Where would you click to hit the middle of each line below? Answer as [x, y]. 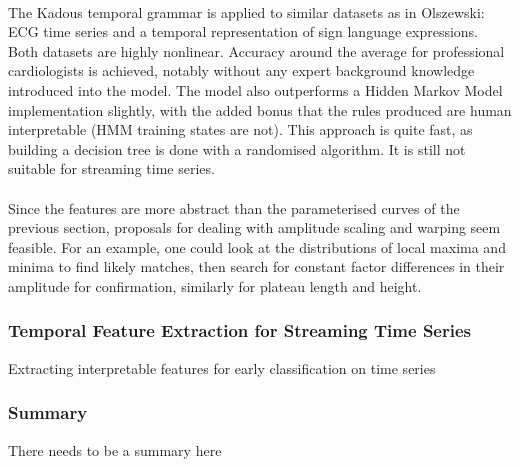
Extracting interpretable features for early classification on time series [222, 367]
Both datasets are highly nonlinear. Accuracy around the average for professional [256, 50]
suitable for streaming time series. [111, 168]
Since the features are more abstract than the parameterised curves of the [234, 207]
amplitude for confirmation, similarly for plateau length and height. [215, 285]
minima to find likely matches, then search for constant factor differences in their [256, 266]
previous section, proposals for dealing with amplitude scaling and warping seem [254, 227]
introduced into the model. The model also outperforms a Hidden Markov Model [255, 89]
